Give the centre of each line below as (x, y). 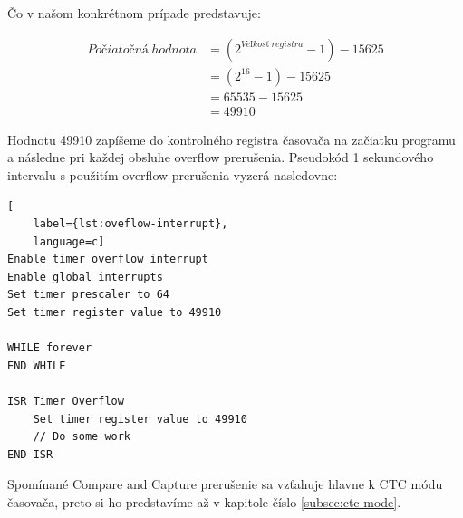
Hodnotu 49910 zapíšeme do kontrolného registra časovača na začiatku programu (231, 139)
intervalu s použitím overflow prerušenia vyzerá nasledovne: (173, 174)
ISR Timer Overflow (66, 402)
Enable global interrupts (85, 277)
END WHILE (37, 365)
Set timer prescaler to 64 (88, 295)
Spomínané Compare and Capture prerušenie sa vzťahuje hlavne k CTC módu (225, 484)
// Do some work (82, 437)
